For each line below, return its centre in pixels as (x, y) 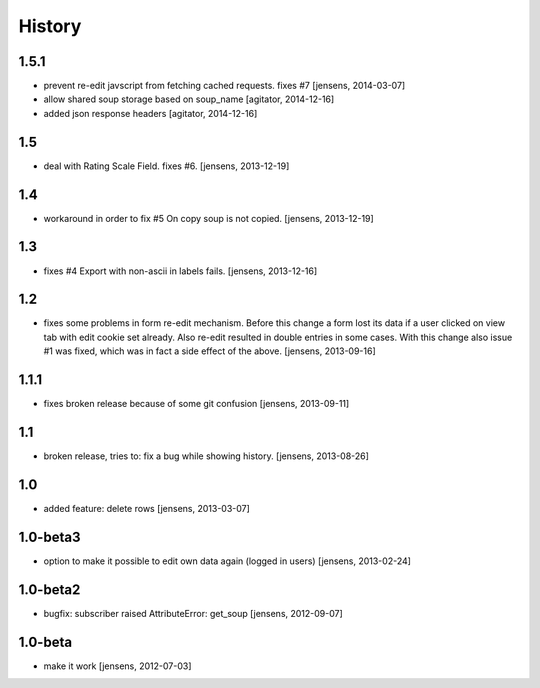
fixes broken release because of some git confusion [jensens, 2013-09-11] (196, 404)
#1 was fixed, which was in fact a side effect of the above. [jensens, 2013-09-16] (210, 351)
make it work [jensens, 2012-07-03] (117, 666)
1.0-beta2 (49, 589)
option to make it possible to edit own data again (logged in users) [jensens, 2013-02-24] (227, 561)
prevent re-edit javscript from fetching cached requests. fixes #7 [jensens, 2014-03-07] (224, 86)
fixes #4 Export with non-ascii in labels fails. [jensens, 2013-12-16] (180, 271)
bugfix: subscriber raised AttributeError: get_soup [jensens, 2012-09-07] (193, 613)
